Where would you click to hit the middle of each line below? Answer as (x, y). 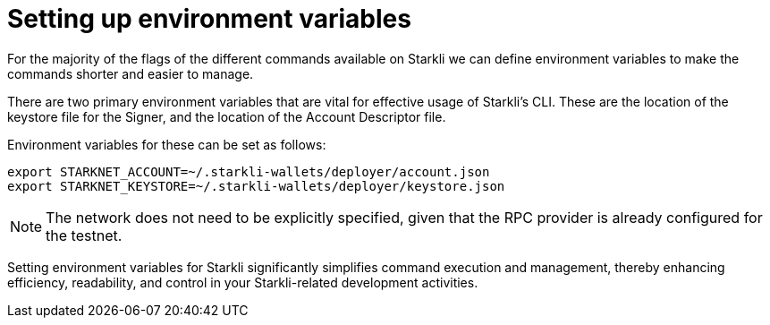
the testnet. (84, 235)
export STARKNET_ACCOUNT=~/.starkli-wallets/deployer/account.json (249, 171)
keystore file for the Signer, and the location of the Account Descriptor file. (227, 116)
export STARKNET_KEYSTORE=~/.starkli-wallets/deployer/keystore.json (256, 186)
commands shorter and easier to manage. (131, 73)
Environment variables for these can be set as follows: (167, 144)
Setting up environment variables (209, 19)
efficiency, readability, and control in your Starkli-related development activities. (243, 282)
